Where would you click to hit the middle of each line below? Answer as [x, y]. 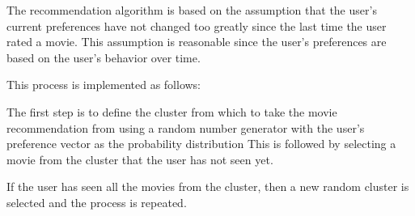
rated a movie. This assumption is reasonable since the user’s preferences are [197, 42]
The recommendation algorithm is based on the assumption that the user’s [192, 10]
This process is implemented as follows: [104, 85]
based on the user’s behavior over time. [104, 57]
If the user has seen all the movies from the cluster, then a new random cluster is [208, 186]
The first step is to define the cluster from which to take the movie [172, 111]
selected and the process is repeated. [97, 202]
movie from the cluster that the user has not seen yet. [140, 159]
